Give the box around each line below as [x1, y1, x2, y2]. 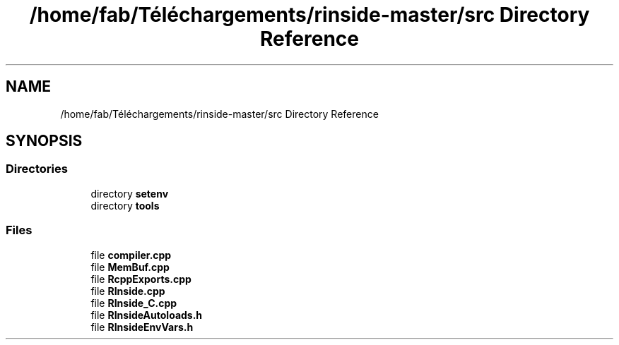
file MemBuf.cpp [90, 260, 170, 273]
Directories [6, 162, 68, 176]
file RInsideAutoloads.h [90, 308, 203, 321]
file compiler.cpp [90, 248, 172, 261]
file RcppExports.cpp [90, 272, 191, 285]
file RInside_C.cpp [90, 296, 177, 309]
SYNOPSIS [6, 132, 83, 150]
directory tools [90, 199, 160, 212]
